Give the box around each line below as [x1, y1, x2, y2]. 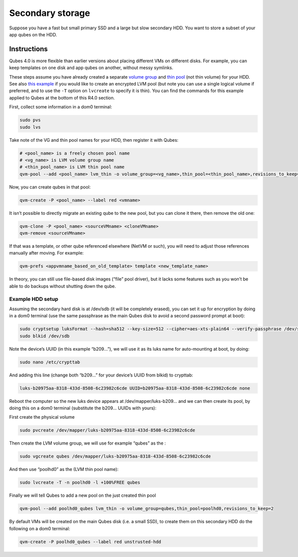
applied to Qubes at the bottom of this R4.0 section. [9, 94, 115, 100]
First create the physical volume [9, 414, 75, 420]
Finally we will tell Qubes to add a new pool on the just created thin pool [9, 492, 156, 498]
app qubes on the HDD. [9, 31, 57, 37]
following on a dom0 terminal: [9, 525, 71, 532]
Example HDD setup [9, 295, 59, 302]
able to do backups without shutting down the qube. [9, 283, 116, 289]
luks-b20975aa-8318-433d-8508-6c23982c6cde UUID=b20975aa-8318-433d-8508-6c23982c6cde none [19, 385, 250, 391]
